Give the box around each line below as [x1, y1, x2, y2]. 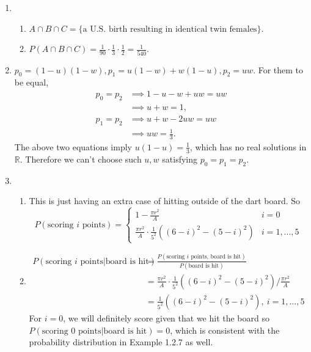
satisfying [162, 152, 197, 165]
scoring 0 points [42, 326, 101, 335]
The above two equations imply [14, 140, 132, 153]
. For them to [253, 63, 304, 76]
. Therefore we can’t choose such [20, 152, 142, 165]
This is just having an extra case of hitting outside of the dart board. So [29, 194, 301, 207]
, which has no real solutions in [189, 140, 307, 153]
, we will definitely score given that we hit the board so [63, 311, 269, 324]
